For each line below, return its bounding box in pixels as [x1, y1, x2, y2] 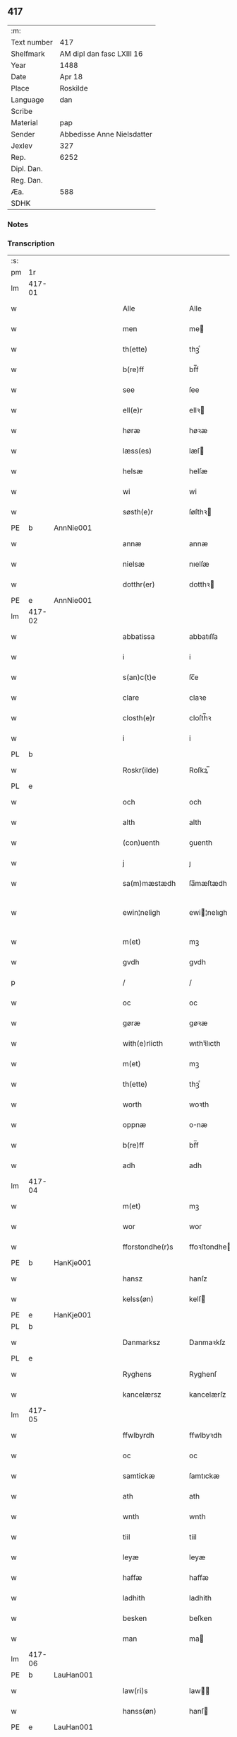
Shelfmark [11, 49, 45, 59]
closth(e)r [122, 713, 156, 723]
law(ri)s [122, 1686, 148, 1696]
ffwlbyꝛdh [189, 1431, 222, 1441]
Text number [11, 37, 53, 47]
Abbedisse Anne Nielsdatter [59, 129, 153, 139]
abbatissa [122, 632, 155, 642]
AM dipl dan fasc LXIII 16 [59, 49, 143, 59]
